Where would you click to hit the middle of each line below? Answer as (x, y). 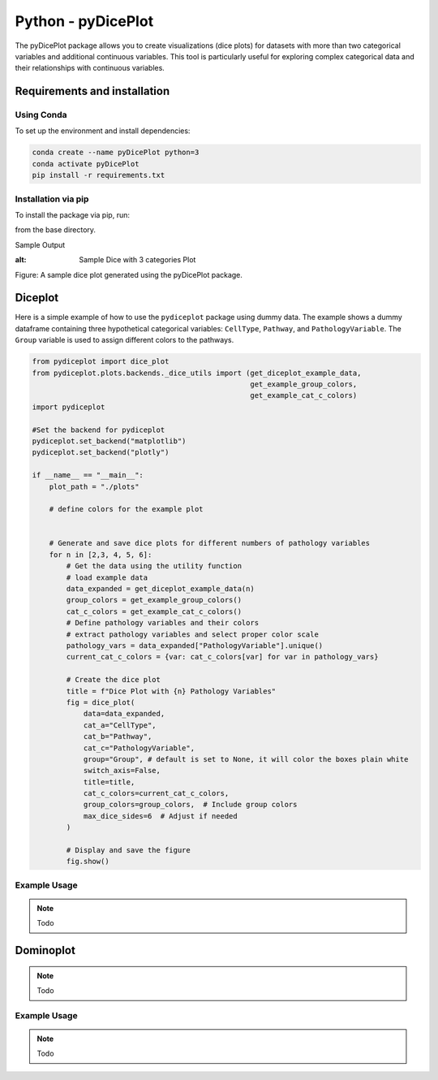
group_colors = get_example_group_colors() (154, 600)
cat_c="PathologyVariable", (139, 748)
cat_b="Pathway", (118, 737)
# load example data (107, 577)
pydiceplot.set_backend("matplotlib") (109, 441)
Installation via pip (52, 199)
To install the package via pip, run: (72, 214)
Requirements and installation (92, 91)
